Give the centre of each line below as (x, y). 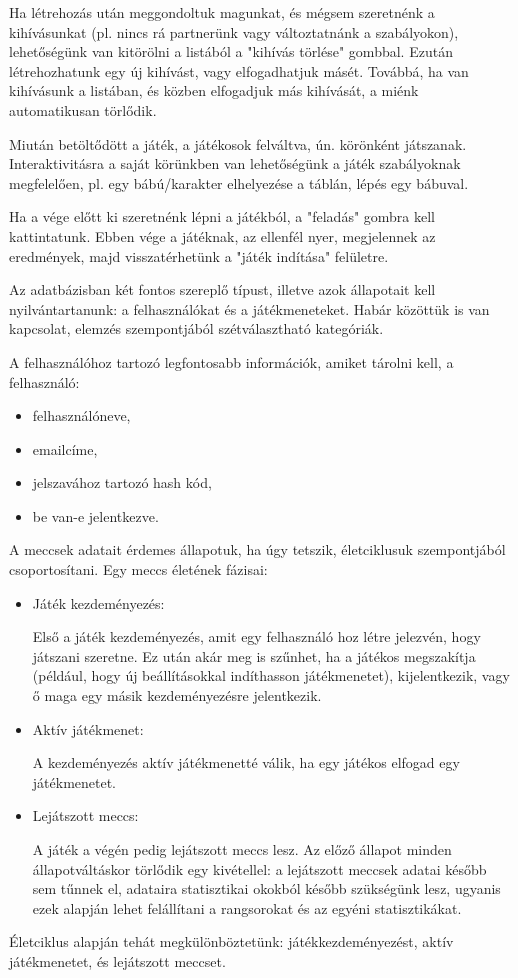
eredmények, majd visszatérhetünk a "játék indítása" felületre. (199, 255)
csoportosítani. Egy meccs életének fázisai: (138, 569)
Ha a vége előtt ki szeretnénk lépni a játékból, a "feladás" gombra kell (222, 216)
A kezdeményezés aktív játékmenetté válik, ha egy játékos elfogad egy (246, 762)
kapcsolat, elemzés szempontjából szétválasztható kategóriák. (196, 328)
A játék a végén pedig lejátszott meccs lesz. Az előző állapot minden (242, 849)
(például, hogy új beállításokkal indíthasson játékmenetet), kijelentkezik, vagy (271, 675)
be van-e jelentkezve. (95, 515)
